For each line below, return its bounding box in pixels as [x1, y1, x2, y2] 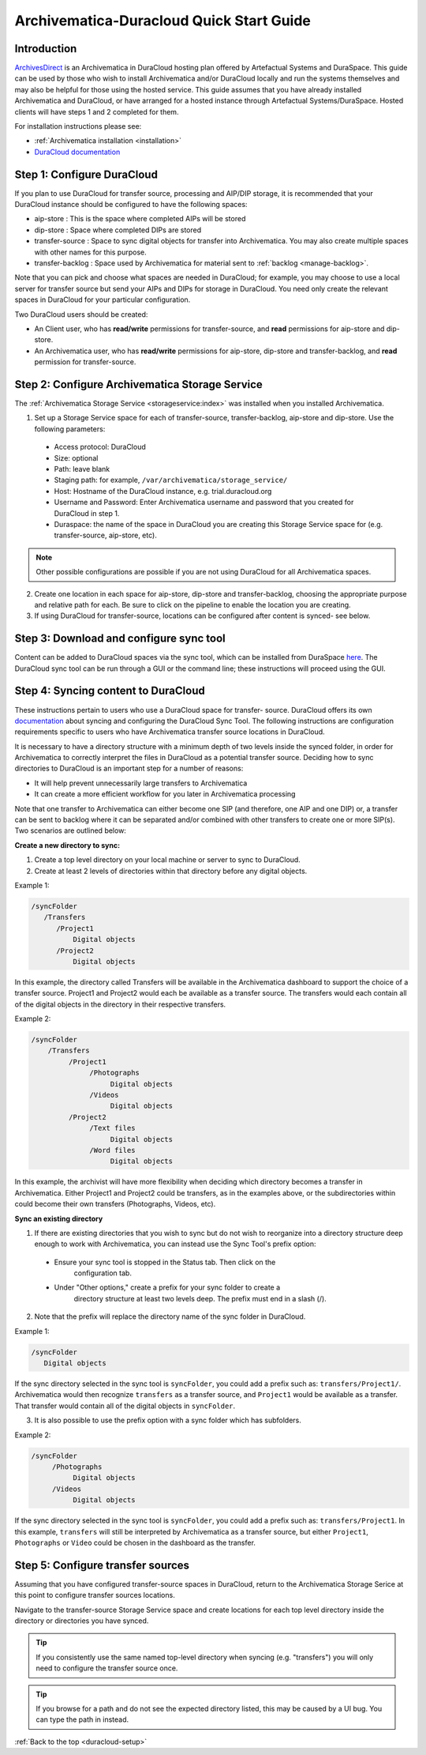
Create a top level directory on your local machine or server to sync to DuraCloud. [34, 855, 301, 864]
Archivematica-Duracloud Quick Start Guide [14, 12, 312, 29]
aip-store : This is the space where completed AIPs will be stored [34, 214, 246, 224]
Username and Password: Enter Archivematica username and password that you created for [54, 498, 354, 507]
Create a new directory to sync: [14, 840, 121, 849]
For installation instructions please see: [14, 122, 142, 131]
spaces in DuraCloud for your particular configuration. [14, 295, 191, 304]
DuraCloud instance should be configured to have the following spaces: [14, 200, 248, 209]
